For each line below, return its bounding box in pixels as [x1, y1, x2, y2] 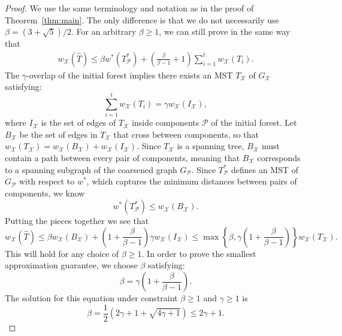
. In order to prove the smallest [141, 247, 256, 259]
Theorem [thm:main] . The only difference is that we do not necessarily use [5, 13, 279, 26]
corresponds [257, 151, 301, 164]
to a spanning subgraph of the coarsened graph [5, 163, 177, 175]
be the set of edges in [19, 128, 98, 140]
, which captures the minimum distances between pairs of [86, 175, 297, 187]
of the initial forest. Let [211, 116, 297, 129]
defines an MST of [231, 163, 299, 175]
